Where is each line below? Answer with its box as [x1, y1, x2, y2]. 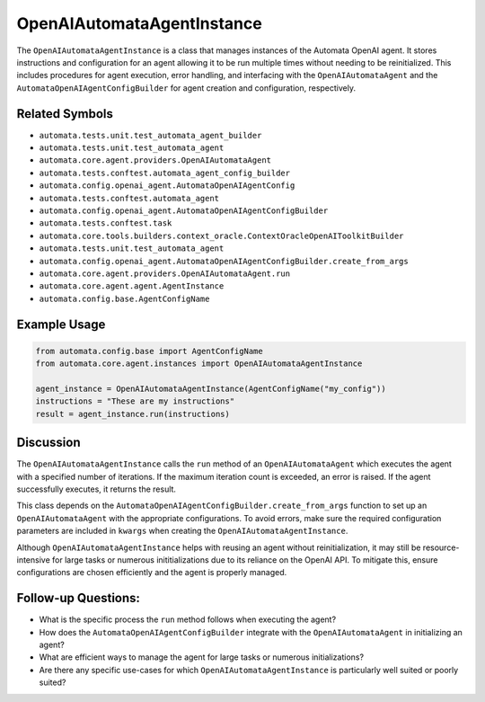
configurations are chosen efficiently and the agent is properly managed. [16, 567, 287, 578]
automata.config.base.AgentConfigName [39, 293, 210, 304]
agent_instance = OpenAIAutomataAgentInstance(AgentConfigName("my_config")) [35, 383, 386, 394]
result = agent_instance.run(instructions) [35, 409, 231, 419]
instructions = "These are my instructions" [35, 396, 235, 406]
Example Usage [16, 316, 106, 332]
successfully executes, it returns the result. [16, 484, 177, 494]
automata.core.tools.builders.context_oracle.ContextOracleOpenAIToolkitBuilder [39, 230, 404, 241]
